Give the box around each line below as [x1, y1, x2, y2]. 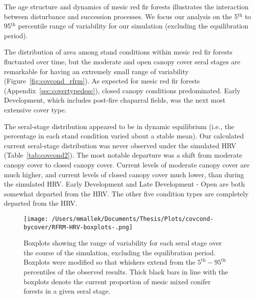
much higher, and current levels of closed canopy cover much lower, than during [4, 169, 244, 179]
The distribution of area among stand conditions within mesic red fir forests [4, 47, 233, 57]
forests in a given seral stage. [24, 286, 111, 296]
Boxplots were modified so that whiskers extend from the [24, 257, 196, 267]
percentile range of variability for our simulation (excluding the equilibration [18, 21, 249, 31]
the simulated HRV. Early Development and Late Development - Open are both [4, 179, 245, 189]
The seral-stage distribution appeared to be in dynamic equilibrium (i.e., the [4, 121, 234, 131]
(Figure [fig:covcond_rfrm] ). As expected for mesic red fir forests [4, 76, 200, 86]
